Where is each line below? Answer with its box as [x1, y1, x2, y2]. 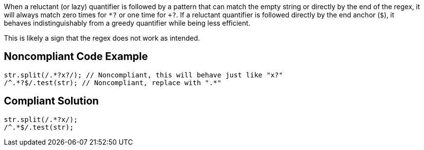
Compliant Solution [4, 95, 99, 107]
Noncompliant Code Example [4, 50, 148, 63]
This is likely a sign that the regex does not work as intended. [4, 34, 200, 42]
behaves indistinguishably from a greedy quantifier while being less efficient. [4, 19, 251, 27]
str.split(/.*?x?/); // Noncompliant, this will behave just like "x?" [4, 71, 283, 79]
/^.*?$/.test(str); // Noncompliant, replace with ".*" [4, 78, 221, 87]
